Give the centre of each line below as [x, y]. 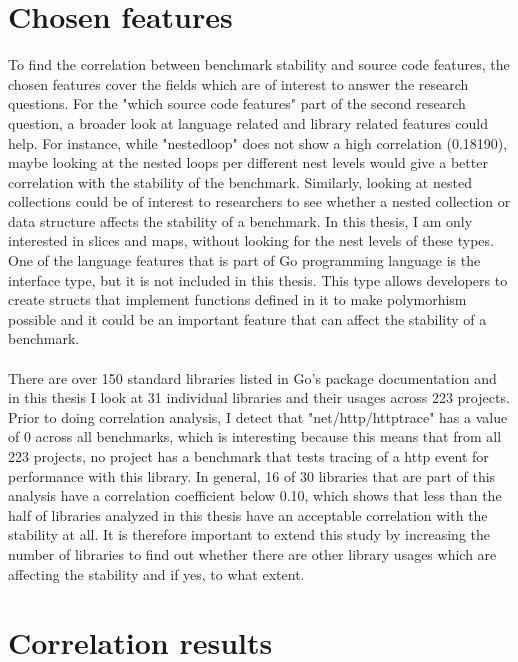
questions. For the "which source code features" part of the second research [237, 103]
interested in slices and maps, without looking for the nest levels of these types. [251, 240]
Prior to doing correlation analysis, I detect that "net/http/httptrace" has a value [258, 416]
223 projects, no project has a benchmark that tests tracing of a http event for [248, 456]
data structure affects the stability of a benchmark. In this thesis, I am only [240, 220]
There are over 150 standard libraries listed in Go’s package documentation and [252, 377]
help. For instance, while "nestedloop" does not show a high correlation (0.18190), [258, 142]
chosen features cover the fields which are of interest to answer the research [238, 83]
